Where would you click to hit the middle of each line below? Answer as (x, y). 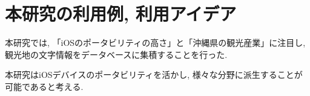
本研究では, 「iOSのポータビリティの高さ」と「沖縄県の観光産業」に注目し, (155, 43)
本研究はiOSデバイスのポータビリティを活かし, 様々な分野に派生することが (154, 75)
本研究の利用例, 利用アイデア (121, 14)
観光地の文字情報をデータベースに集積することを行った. (116, 54)
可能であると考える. (44, 86)
